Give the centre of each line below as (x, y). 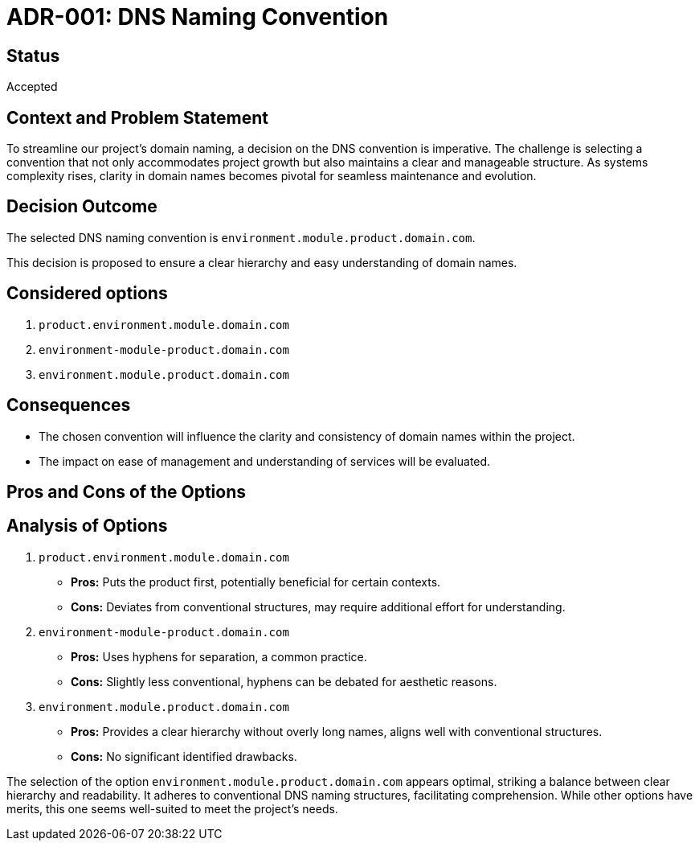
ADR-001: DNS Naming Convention (198, 17)
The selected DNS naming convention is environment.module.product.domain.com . (241, 237)
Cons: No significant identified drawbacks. (184, 756)
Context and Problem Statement (137, 117)
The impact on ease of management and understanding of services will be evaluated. (265, 461)
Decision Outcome (82, 207)
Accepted (32, 87)
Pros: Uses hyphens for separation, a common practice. (219, 656)
